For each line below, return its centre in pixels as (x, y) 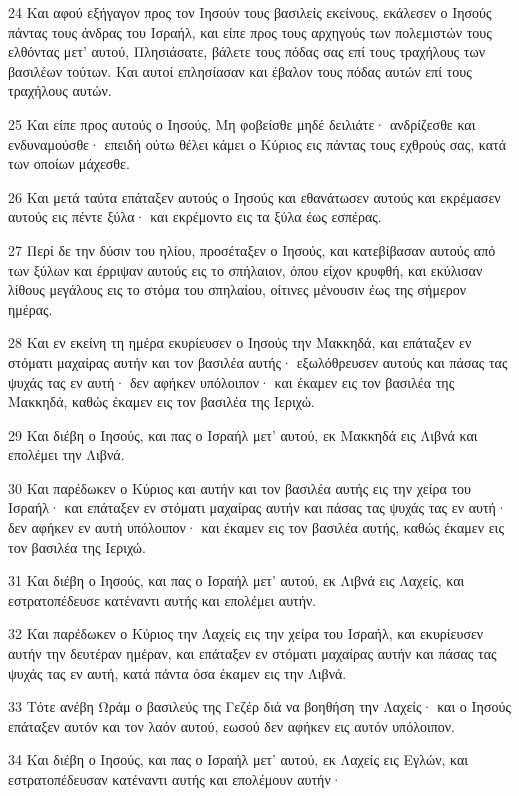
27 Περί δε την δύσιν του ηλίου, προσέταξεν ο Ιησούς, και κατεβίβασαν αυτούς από (252, 249)
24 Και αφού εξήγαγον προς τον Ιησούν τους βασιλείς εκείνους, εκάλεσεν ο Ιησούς (250, 12)
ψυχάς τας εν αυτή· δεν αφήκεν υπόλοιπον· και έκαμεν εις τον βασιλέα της (231, 381)
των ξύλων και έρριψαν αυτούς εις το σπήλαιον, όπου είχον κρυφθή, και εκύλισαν (245, 269)
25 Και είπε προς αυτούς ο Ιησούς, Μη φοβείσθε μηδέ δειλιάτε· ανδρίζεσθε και (242, 123)
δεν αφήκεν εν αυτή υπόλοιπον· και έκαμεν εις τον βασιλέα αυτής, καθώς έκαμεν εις (256, 527)
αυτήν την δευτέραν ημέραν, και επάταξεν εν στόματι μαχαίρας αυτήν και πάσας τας (252, 653)
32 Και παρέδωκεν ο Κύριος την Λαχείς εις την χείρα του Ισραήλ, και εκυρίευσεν (246, 633)
